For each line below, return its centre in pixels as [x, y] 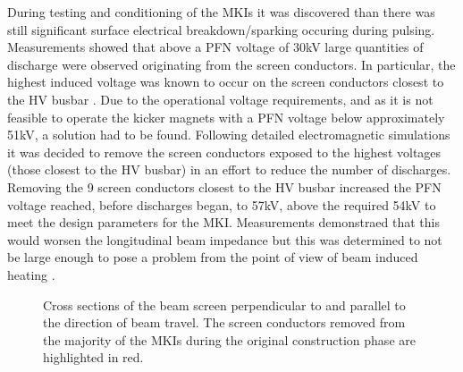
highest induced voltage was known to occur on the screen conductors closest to [226, 82]
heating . [31, 274]
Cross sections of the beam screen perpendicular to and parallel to [224, 304]
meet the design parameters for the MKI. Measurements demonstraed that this [224, 222]
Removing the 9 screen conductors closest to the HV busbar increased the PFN [224, 186]
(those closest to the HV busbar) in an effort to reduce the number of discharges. [229, 169]
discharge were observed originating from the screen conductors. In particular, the [231, 64]
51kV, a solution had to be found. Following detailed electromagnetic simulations [229, 135]
